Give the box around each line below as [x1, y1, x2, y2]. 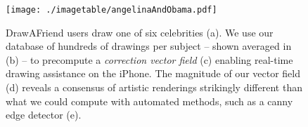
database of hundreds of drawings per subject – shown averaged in [6, 39, 292, 53]
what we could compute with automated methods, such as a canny [6, 93, 293, 108]
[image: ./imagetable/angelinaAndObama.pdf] [6, 5, 217, 15]
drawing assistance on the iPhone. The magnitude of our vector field [6, 66, 300, 81]
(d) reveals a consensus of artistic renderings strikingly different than [6, 80, 302, 95]
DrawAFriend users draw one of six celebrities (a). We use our [6, 25, 274, 39]
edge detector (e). [6, 107, 82, 122]
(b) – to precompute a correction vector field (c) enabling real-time [6, 52, 293, 67]
